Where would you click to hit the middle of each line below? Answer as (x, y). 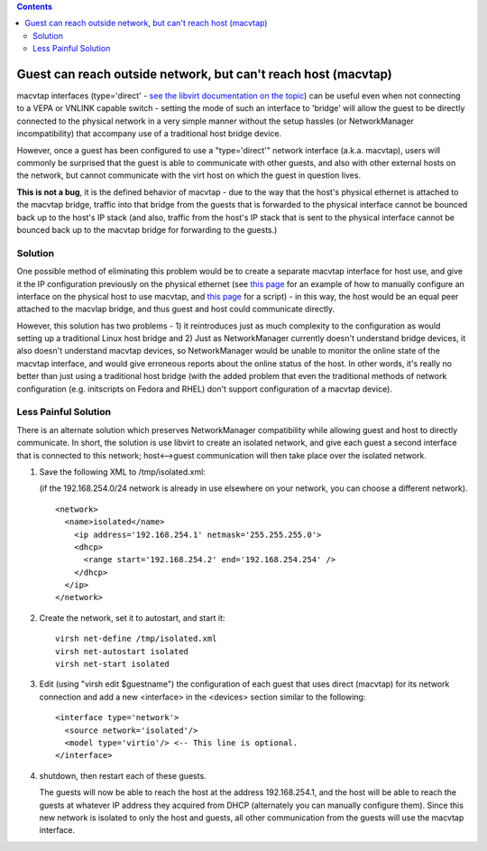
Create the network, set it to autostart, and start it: (132, 617)
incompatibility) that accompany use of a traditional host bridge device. (149, 134)
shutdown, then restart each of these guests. (123, 775)
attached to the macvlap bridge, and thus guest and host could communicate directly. (176, 309)
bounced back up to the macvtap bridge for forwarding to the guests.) (147, 229)
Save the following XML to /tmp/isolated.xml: (123, 472)
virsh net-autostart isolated (122, 651)
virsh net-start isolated (113, 664)
